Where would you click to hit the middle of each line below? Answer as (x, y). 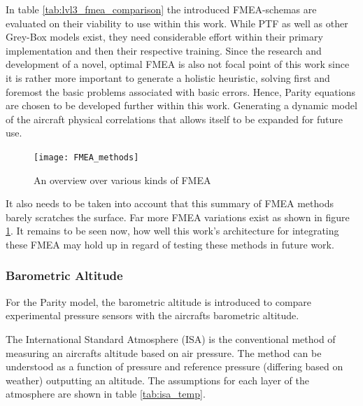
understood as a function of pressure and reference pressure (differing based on (175, 366)
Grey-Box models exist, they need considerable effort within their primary (164, 37)
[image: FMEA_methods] (86, 157)
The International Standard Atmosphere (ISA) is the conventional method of (171, 338)
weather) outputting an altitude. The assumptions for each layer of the (157, 380)
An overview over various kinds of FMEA (122, 180)
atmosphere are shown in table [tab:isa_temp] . (106, 394)
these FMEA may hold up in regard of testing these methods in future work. (170, 244)
